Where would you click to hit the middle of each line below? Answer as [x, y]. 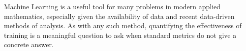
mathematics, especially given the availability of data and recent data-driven [119, 16]
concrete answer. [29, 44]
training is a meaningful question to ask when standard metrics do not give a [120, 35]
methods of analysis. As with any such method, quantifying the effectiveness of [123, 25]
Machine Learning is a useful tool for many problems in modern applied [112, 6]
